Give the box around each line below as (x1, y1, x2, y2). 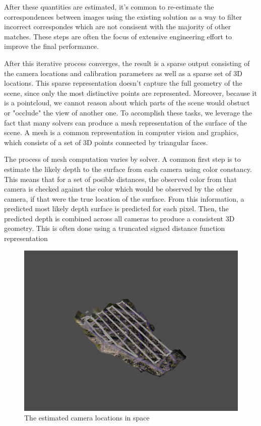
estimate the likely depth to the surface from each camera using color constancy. (4, 163, 252, 174)
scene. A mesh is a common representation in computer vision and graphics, (4, 127, 239, 138)
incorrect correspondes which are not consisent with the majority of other (4, 21, 231, 32)
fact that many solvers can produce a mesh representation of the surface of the (4, 117, 247, 128)
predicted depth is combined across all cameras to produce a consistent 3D (4, 213, 235, 223)
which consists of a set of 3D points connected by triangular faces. (4, 137, 208, 147)
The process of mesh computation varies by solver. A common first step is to (4, 154, 241, 164)
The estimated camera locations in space (24, 412, 150, 423)
